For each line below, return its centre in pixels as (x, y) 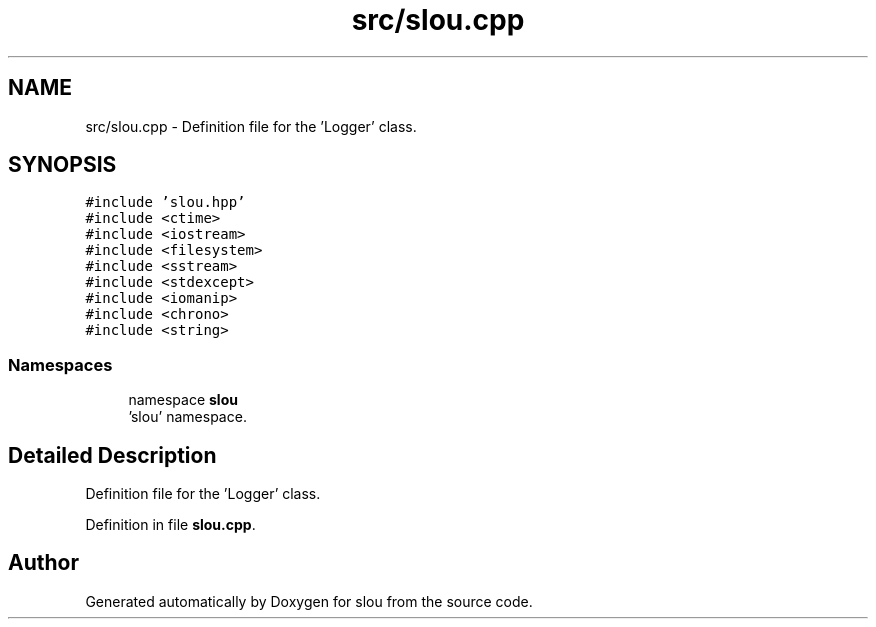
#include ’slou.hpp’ (165, 202)
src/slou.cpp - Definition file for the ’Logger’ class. (251, 126)
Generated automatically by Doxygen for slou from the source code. (309, 601)
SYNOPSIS (62, 165)
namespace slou (183, 400)
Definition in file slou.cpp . (170, 525)
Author (43, 563)
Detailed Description (112, 455)
